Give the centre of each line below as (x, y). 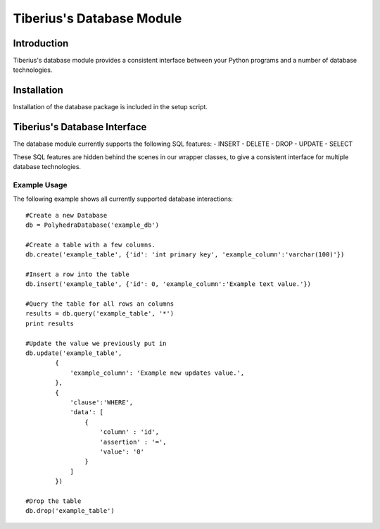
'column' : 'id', (129, 432)
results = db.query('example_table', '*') (100, 314)
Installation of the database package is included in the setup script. (110, 107)
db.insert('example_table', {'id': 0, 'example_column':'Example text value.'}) (169, 284)
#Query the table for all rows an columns (100, 304)
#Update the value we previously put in (96, 343)
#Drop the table (53, 501)
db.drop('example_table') (70, 511)
